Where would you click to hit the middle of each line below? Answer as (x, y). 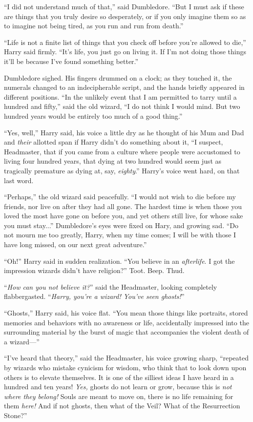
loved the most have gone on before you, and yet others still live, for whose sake (124, 216)
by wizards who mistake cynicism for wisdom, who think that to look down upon (125, 367)
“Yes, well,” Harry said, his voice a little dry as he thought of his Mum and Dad (124, 132)
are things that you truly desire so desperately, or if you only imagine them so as (125, 16)
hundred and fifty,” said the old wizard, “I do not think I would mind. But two (122, 106)
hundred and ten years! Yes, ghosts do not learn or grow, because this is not (118, 387)
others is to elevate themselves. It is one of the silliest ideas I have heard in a (119, 377)
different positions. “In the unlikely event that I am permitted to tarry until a (120, 96)
